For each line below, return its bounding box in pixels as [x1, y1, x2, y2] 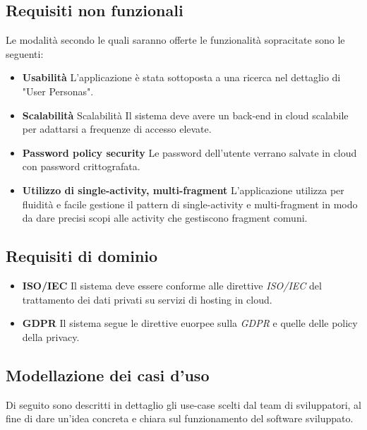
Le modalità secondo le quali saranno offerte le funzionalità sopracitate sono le [6, 32, 345, 47]
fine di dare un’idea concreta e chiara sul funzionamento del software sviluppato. [6, 411, 354, 426]
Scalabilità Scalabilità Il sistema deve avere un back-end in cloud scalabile [22, 107, 349, 122]
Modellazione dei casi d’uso [6, 364, 210, 386]
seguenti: [6, 46, 44, 61]
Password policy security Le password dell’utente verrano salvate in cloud [22, 145, 357, 160]
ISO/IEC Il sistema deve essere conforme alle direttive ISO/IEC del [22, 277, 322, 292]
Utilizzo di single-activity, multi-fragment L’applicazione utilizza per [22, 182, 344, 197]
